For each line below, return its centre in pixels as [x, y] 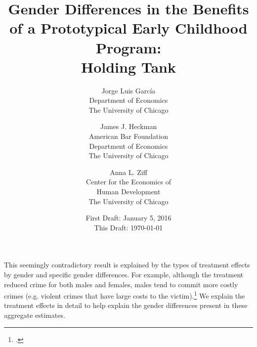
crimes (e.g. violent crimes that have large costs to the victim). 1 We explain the [125, 295]
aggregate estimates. [35, 315]
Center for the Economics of [128, 182]
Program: [128, 47]
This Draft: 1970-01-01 [128, 227]
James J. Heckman [128, 126]
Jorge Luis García [128, 90]
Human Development [128, 192]
